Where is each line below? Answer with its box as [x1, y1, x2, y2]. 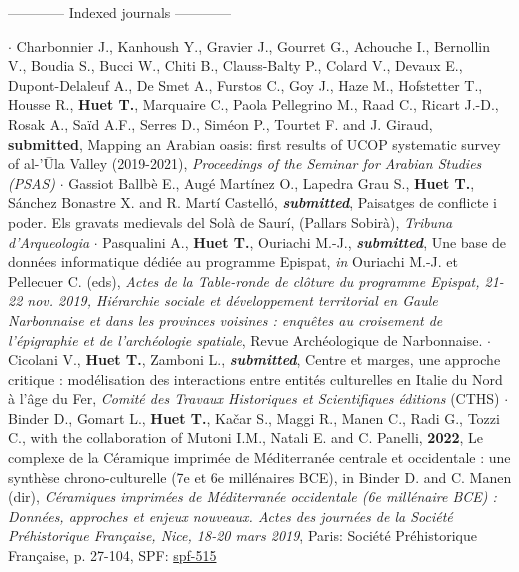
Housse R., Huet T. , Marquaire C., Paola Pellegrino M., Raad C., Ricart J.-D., [8, 94, 499, 115]
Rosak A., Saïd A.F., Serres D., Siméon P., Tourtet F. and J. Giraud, [8, 113, 433, 134]
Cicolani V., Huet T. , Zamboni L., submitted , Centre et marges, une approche [8, 349, 501, 370]
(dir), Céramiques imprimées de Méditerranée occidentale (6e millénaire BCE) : [8, 486, 497, 507]
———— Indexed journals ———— [8, 2, 231, 22]
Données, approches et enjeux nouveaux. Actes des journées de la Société [8, 505, 453, 526]
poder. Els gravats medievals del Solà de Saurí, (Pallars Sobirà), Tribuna [8, 211, 453, 232]
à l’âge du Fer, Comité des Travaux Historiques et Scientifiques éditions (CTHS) [8, 388, 500, 409]
